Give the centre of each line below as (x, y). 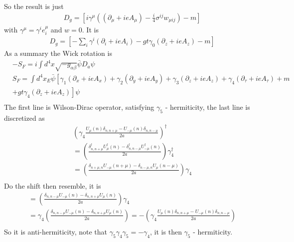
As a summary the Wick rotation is (58, 53)
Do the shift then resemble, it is (53, 186)
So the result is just (34, 6)
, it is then (166, 231)
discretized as (24, 118)
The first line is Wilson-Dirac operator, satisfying (79, 107)
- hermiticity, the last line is (208, 107)
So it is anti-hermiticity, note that (56, 231)
